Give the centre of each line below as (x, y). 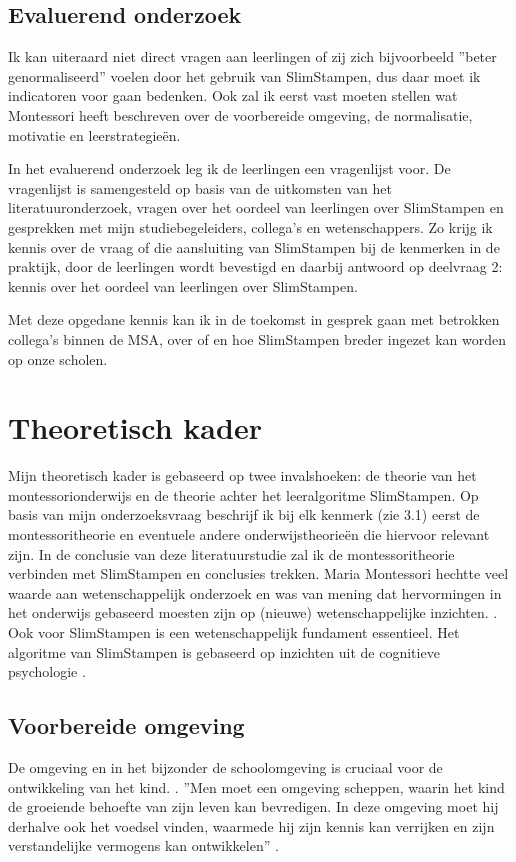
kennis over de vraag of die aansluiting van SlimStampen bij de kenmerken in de (254, 246)
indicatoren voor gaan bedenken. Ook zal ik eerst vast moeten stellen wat (233, 95)
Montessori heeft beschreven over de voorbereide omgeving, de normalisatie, (240, 114)
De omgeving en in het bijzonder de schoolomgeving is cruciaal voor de (225, 766)
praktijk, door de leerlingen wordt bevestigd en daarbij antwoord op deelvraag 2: (255, 266)
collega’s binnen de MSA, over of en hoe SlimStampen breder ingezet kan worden (257, 338)
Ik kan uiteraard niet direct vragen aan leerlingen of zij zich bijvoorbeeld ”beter (252, 56)
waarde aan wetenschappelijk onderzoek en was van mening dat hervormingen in (255, 592)
